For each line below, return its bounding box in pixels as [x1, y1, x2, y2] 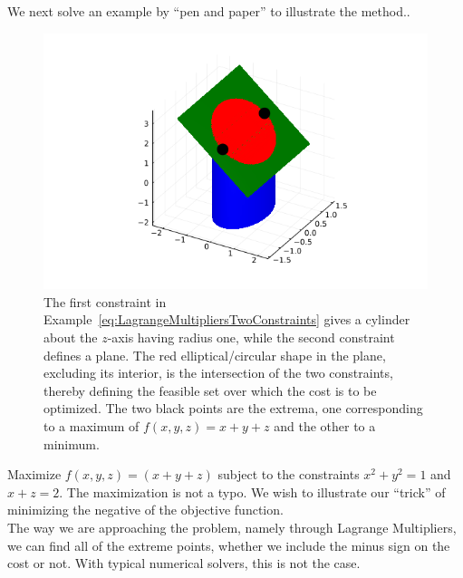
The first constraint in [43, 292, 167, 311]
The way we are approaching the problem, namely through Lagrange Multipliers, [7, 517, 457, 536]
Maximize [7, 465, 62, 484]
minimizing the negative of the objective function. [7, 500, 284, 519]
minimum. [43, 434, 100, 453]
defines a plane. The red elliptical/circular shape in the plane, [43, 345, 386, 364]
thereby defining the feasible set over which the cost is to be [43, 381, 377, 400]
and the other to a [274, 417, 376, 435]
